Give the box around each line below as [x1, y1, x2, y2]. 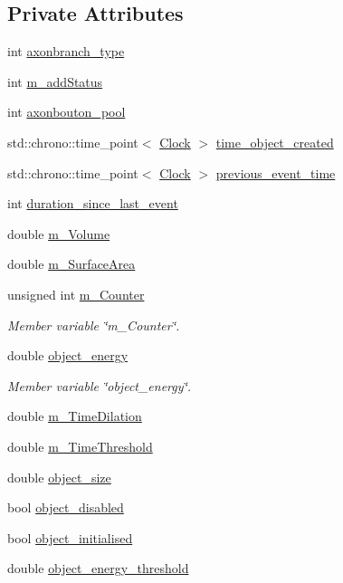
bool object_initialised [7, 528, 133, 547]
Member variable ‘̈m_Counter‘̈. [7, 315, 180, 334]
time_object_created [215, 132, 334, 151]
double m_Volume [7, 224, 110, 243]
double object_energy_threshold [7, 559, 189, 578]
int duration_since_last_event [7, 194, 178, 213]
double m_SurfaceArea [7, 254, 136, 273]
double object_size [7, 467, 111, 486]
